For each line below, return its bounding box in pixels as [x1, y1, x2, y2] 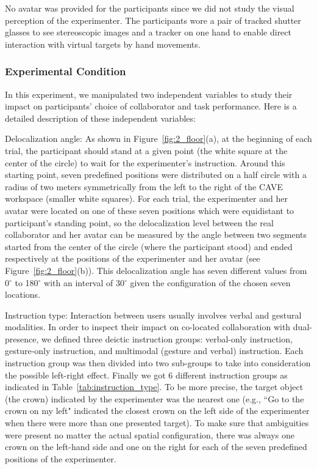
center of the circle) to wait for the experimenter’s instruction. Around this [5, 156, 285, 169]
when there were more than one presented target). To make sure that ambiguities [5, 416, 309, 429]
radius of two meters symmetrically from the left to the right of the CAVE [5, 180, 283, 193]
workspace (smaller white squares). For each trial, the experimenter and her [5, 192, 288, 205]
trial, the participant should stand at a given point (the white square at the [5, 144, 288, 157]
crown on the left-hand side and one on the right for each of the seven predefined [5, 440, 307, 453]
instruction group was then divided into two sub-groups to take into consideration [5, 356, 311, 369]
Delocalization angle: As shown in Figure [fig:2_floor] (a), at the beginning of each [5, 132, 312, 145]
